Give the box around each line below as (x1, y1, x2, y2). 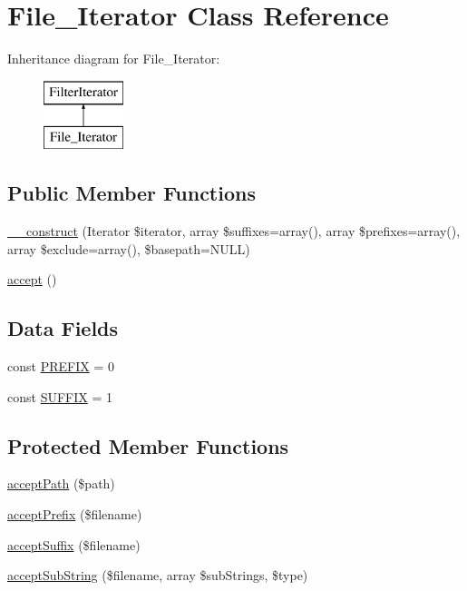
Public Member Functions (7, 179, 256, 207)
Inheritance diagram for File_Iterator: (7, 49, 220, 68)
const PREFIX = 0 (7, 357, 114, 376)
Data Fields (7, 314, 119, 342)
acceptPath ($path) (7, 474, 115, 493)
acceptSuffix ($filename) (7, 535, 141, 554)
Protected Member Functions (7, 431, 289, 459)
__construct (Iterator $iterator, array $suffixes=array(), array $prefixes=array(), (7, 222, 461, 241)
